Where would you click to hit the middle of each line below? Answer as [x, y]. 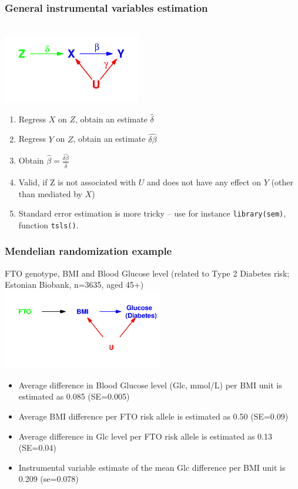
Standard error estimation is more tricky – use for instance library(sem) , [152, 213]
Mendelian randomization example [88, 251]
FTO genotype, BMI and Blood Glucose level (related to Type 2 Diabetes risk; [147, 273]
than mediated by [50, 193]
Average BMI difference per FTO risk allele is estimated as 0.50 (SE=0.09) [153, 416]
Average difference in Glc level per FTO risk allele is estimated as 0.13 [145, 436]
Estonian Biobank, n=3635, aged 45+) [74, 285]
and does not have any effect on [204, 182]
